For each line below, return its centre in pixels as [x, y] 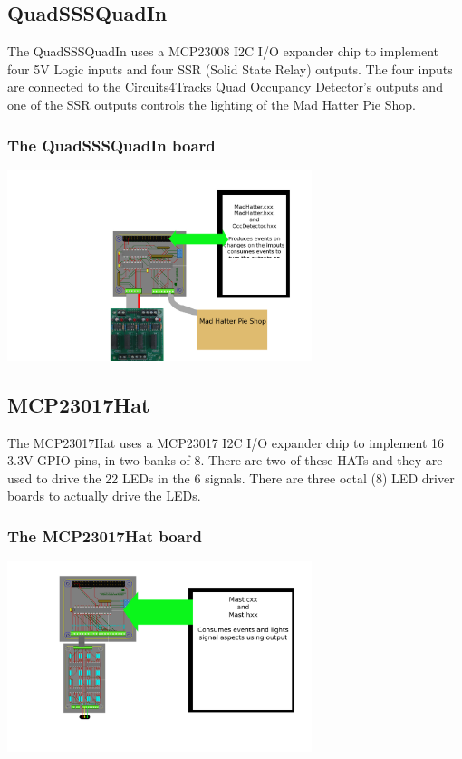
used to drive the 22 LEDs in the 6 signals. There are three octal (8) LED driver [231, 477]
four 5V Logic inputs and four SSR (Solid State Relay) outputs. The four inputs [230, 68]
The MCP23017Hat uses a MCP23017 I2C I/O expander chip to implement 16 [226, 442]
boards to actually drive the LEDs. [104, 496]
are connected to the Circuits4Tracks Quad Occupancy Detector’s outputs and [225, 87]
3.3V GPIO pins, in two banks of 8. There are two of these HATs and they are [225, 460]
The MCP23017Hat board [105, 535]
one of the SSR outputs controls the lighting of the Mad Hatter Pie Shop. [212, 104]
